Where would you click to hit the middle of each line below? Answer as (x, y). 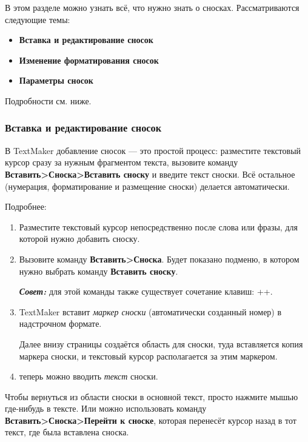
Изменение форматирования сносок (89, 60)
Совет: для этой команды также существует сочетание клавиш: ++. (146, 291)
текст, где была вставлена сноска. (67, 432)
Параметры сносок (56, 80)
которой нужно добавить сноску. (79, 239)
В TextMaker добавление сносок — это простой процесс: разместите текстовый (153, 150)
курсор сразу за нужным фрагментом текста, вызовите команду (122, 162)
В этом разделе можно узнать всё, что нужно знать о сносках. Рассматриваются (152, 7)
